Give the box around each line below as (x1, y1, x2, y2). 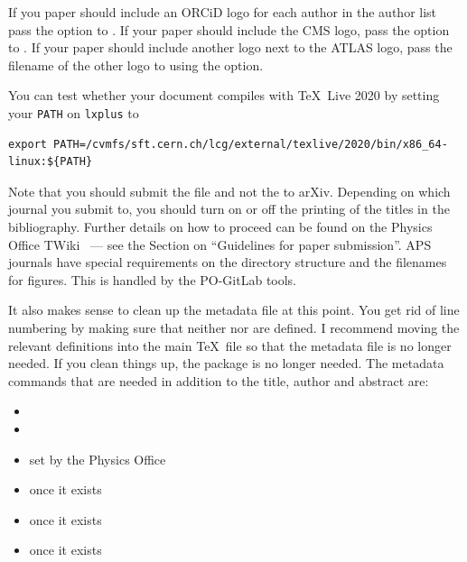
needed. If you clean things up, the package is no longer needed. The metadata (8, 354, 444, 373)
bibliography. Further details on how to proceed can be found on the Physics (8, 217, 433, 235)
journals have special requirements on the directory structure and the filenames (8, 253, 447, 272)
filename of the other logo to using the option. (8, 55, 264, 74)
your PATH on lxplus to (8, 103, 139, 122)
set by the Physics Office (29, 449, 166, 468)
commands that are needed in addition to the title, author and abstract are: (8, 371, 429, 390)
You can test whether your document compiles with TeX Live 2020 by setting (8, 86, 440, 105)
